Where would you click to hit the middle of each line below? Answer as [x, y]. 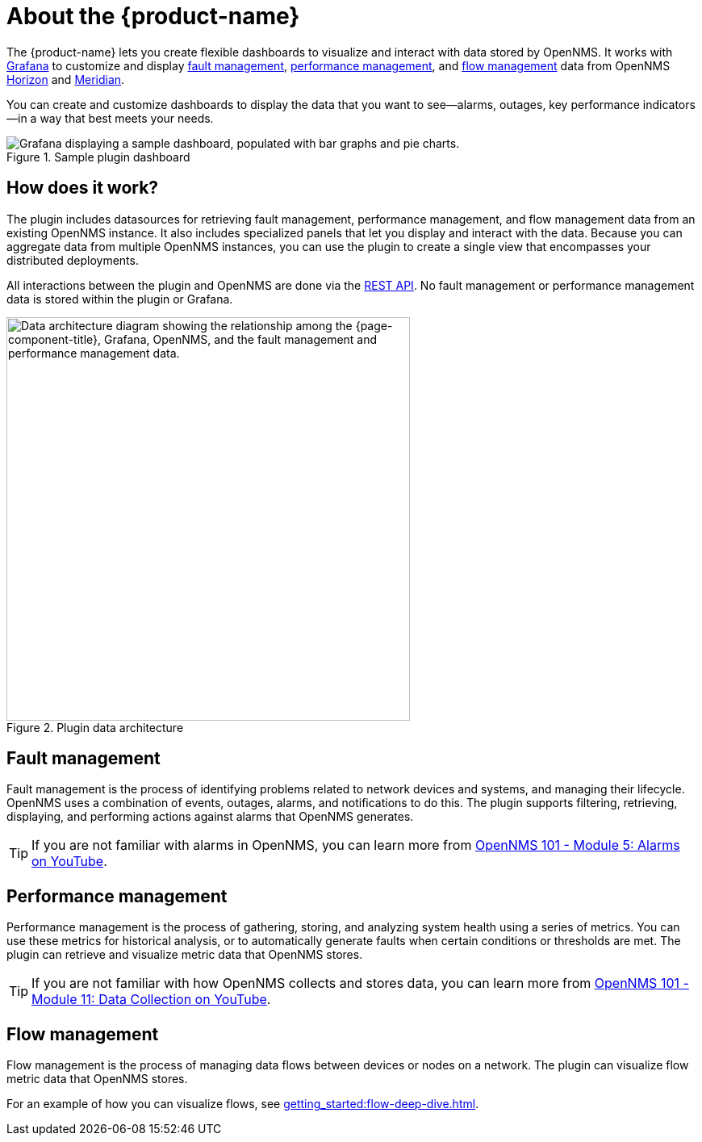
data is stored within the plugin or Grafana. [120, 299]
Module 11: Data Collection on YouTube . [151, 1000]
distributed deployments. [73, 260]
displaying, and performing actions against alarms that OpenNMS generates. [210, 817]
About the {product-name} [153, 16]
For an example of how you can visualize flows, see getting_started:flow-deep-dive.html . [243, 1104]
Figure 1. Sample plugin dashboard [98, 157]
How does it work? [83, 188]
